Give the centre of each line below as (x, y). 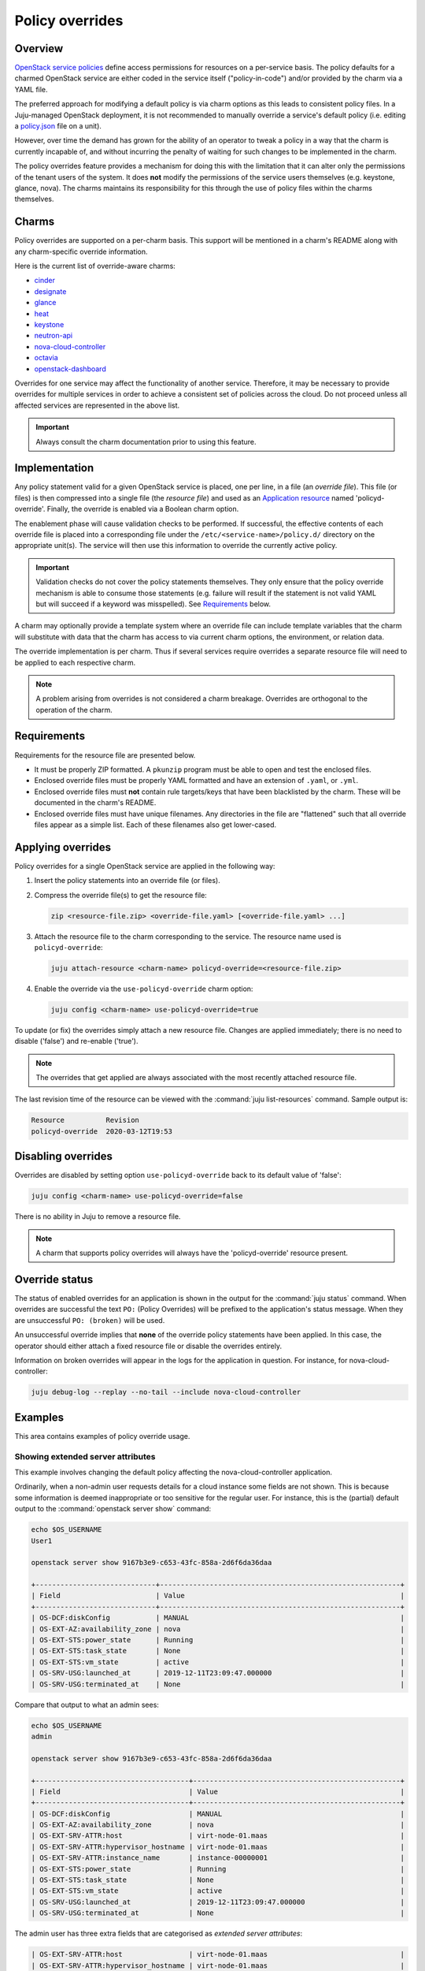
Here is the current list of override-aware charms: (95, 266)
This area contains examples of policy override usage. (102, 1436)
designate (50, 291)
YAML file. (31, 89)
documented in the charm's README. (95, 803)
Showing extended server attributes (85, 1456)
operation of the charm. (74, 710)
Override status (54, 1279)
